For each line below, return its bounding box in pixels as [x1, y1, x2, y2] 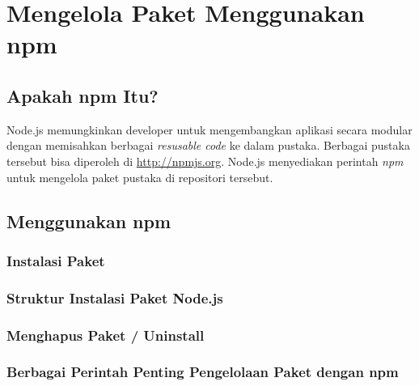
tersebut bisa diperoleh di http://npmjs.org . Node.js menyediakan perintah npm [6, 152, 404, 169]
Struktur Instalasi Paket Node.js [6, 287, 223, 308]
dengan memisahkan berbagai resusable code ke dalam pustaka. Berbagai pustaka [6, 137, 410, 154]
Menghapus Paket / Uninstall [6, 324, 205, 345]
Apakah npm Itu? [6, 83, 159, 108]
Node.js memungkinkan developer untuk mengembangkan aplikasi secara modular [6, 121, 413, 138]
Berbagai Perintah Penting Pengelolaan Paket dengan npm [6, 362, 399, 382]
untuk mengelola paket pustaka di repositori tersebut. [6, 168, 273, 185]
